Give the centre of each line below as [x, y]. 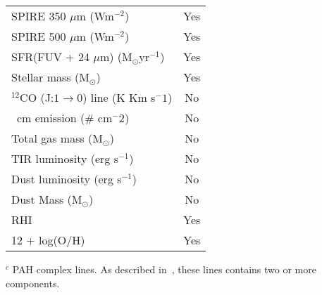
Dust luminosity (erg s [67, 179]
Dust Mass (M [47, 199]
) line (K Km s [119, 97]
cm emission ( [51, 118]
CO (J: [37, 97]
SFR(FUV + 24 [50, 57]
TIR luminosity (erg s [65, 158]
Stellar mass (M [50, 77]
